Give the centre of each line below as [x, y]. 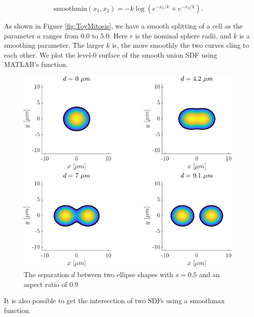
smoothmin [70, 9]
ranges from [61, 35]
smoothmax [207, 301]
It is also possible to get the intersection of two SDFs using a [96, 301]
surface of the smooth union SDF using [158, 54]
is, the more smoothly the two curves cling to [181, 45]
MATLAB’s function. [36, 64]
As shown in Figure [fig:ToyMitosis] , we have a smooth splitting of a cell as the [124, 26]
